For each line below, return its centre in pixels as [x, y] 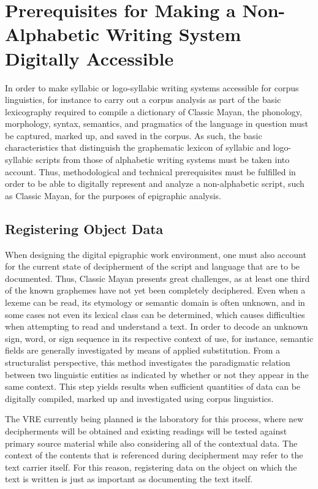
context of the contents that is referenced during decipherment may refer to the [154, 455]
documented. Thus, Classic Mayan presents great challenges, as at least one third [157, 278]
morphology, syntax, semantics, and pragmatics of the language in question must [157, 123]
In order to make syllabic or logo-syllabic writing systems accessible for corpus [152, 87]
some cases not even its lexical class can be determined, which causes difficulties [155, 314]
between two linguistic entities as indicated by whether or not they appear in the [157, 374]
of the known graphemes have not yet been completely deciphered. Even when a [155, 290]
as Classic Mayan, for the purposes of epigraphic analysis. [113, 195]
